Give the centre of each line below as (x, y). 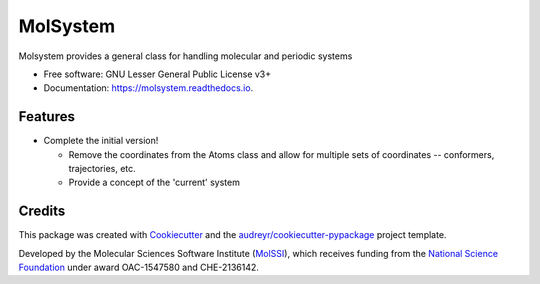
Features (46, 116)
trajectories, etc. (102, 169)
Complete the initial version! (101, 141)
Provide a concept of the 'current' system (154, 182)
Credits (42, 211)
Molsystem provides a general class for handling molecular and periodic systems (185, 56)
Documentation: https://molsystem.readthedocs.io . (148, 88)
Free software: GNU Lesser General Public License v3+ (157, 74)
